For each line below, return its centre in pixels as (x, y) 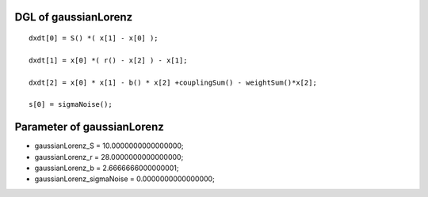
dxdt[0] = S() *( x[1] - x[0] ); (94, 38)
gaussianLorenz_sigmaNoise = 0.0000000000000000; (125, 179)
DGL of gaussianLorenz (74, 17)
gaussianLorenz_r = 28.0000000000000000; (109, 157)
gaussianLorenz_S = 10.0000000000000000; (109, 146)
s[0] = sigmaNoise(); (71, 104)
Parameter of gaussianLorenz (89, 127)
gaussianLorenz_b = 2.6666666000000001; (107, 168)
